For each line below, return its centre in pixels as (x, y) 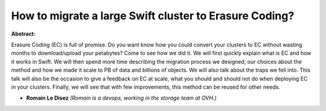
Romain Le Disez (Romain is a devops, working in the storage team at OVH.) (121, 98)
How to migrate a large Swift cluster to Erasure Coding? (153, 16)
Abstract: (23, 34)
